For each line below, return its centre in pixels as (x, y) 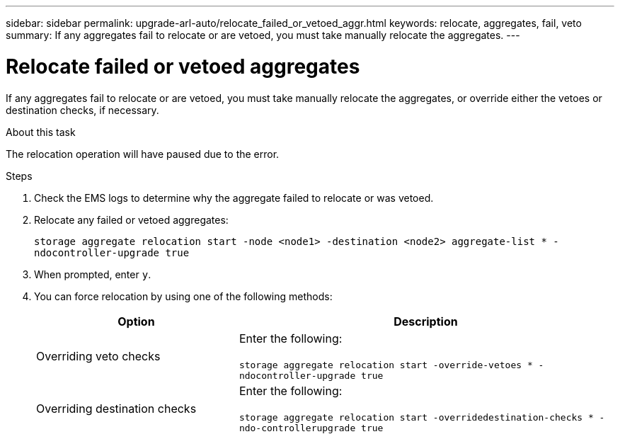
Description (426, 321)
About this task (41, 132)
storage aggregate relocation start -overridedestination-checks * (416, 417)
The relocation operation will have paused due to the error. (143, 154)
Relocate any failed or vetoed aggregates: (131, 219)
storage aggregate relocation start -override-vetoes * (386, 365)
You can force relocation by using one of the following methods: (183, 296)
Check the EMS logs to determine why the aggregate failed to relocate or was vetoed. (234, 198)
